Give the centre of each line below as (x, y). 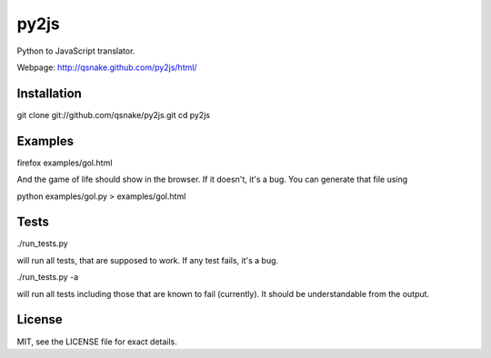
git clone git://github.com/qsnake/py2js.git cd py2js (114, 114)
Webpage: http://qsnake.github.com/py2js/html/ (107, 67)
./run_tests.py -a (48, 277)
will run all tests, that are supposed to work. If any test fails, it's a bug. (148, 260)
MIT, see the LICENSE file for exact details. (97, 342)
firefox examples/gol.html (65, 163)
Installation (49, 93)
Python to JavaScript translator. (76, 51)
